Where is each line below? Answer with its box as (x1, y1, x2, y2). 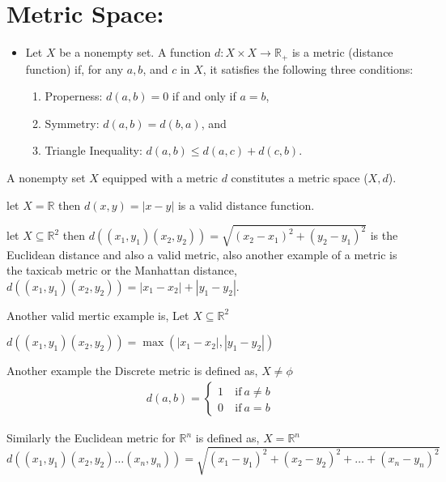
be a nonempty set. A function (59, 44, 211, 61)
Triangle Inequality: (45, 142, 142, 159)
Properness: (45, 87, 103, 105)
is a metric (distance (291, 44, 393, 61)
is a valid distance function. (177, 196, 315, 213)
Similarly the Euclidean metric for (6, 429, 176, 446)
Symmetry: (45, 114, 100, 131)
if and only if (172, 87, 236, 105)
